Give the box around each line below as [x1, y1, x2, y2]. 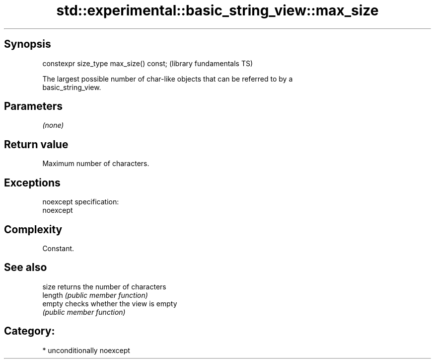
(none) [42, 121, 64, 130]
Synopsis [4, 38, 51, 51]
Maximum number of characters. [42, 159, 149, 168]
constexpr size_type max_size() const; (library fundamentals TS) [42, 59, 253, 68]
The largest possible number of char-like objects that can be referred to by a [42, 74, 293, 83]
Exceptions [4, 176, 61, 189]
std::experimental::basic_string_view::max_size [56, 2, 379, 19]
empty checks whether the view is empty [42, 299, 177, 308]
